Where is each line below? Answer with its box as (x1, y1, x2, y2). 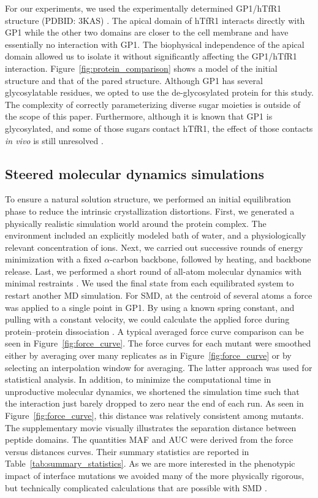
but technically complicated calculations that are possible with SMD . (5, 481, 267, 494)
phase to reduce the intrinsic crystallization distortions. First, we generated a (5, 204, 295, 217)
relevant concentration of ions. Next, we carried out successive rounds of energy (5, 240, 303, 253)
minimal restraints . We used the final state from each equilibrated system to (5, 277, 294, 289)
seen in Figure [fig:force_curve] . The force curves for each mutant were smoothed (5, 337, 311, 350)
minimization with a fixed (5, 253, 102, 266)
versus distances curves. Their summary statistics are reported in (5, 445, 249, 458)
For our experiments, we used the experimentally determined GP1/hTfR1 (5, 2, 281, 14)
